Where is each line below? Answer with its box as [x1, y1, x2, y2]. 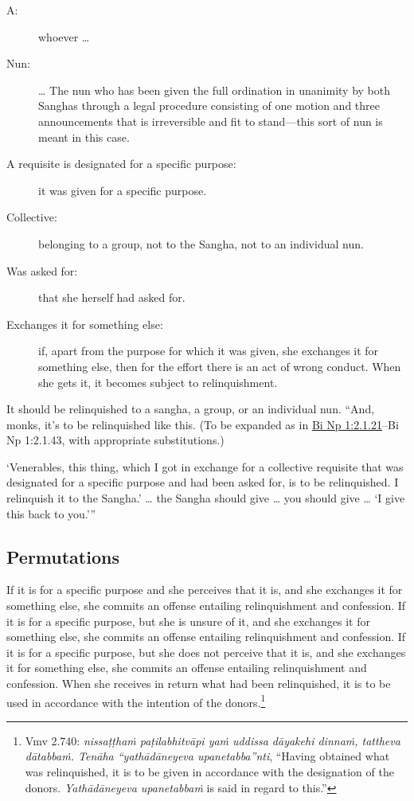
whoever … [38, 28, 90, 45]
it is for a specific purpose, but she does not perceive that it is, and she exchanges [6, 643, 406, 660]
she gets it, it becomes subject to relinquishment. [38, 373, 278, 390]
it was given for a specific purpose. [38, 182, 207, 198]
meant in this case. [38, 128, 130, 145]
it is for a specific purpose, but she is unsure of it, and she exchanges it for [6, 612, 370, 629]
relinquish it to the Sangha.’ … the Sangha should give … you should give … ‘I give [6, 490, 405, 506]
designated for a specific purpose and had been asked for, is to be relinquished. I [6, 474, 399, 490]
